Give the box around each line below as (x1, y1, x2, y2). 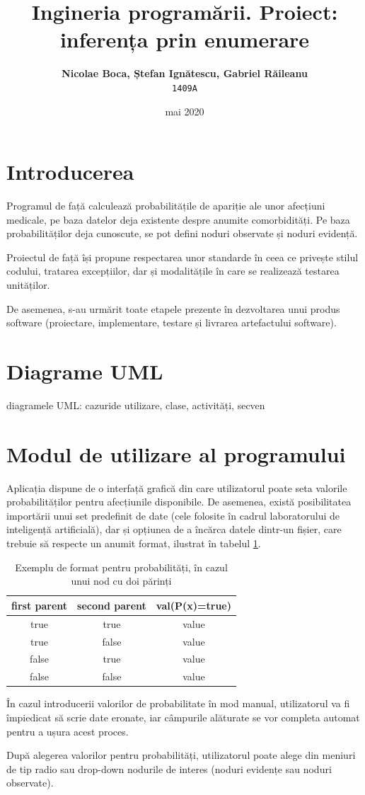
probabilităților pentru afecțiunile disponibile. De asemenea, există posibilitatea (6, 494, 352, 509)
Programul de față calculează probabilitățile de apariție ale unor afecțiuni (6, 198, 325, 213)
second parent (77, 597, 146, 612)
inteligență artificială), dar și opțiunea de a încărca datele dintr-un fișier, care (6, 522, 342, 537)
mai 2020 (165, 103, 204, 118)
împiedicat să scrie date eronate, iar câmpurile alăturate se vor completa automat (6, 709, 360, 724)
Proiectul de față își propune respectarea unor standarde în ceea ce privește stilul (6, 249, 359, 264)
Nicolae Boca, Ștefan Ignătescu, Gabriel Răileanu (62, 66, 308, 81)
